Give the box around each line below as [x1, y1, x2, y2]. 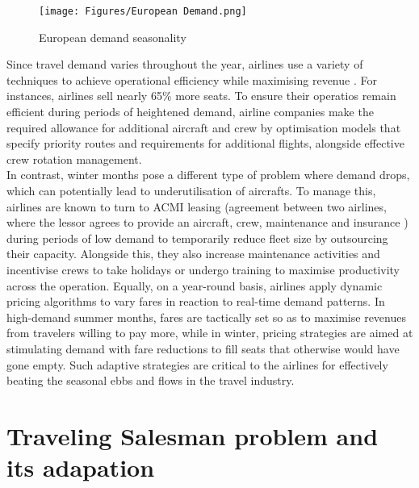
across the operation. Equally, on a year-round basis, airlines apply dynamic [6, 277, 383, 294]
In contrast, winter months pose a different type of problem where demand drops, [6, 166, 410, 183]
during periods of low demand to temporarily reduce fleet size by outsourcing [6, 229, 388, 246]
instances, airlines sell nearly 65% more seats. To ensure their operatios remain [6, 87, 396, 104]
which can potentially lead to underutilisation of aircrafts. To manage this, [6, 182, 376, 198]
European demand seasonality [39, 28, 186, 45]
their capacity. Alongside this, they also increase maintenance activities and [6, 245, 380, 262]
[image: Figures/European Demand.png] [39, 6, 247, 17]
